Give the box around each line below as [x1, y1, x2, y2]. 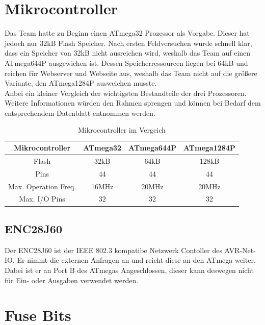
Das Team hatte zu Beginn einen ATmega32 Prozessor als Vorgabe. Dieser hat [5, 28, 250, 38]
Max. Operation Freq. [8, 181, 76, 191]
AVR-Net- [224, 244, 256, 255]
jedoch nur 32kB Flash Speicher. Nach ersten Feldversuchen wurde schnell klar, [5, 37, 252, 48]
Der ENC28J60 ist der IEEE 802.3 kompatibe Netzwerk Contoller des [5, 244, 222, 255]
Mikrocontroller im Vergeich [78, 124, 166, 135]
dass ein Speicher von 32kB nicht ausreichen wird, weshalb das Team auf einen [5, 47, 251, 58]
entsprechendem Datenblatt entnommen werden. [5, 107, 155, 118]
